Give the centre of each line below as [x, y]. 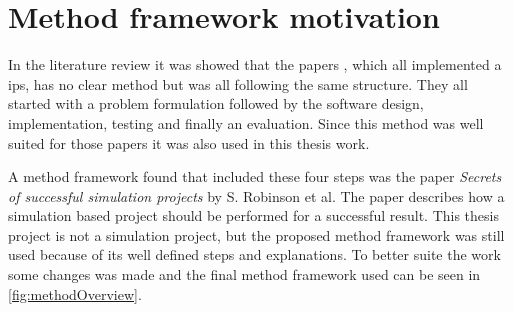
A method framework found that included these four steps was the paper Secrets [255, 176]
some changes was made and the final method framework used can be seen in [244, 274]
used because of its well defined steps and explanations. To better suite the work [254, 254]
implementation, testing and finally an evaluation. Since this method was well [246, 122]
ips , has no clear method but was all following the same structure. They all [238, 83]
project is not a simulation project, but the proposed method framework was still [256, 234]
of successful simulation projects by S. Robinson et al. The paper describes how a [256, 195]
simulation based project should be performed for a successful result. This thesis [253, 215]
